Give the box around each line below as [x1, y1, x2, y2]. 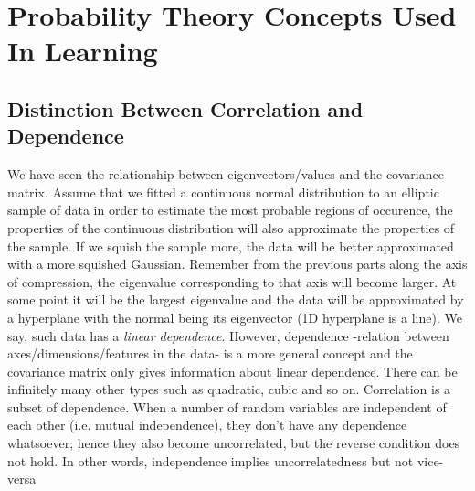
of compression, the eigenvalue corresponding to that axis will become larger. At [7, 272, 457, 291]
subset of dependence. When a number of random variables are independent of [7, 397, 447, 416]
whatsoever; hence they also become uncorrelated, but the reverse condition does [7, 433, 460, 453]
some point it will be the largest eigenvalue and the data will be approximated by [7, 290, 464, 309]
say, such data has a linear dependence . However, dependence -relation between [7, 326, 449, 345]
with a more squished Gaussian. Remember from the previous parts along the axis [7, 254, 468, 273]
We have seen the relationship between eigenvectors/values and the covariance [7, 165, 444, 184]
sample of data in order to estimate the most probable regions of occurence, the [7, 200, 453, 219]
